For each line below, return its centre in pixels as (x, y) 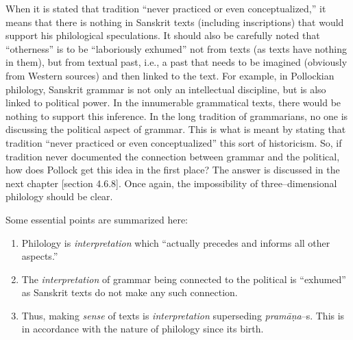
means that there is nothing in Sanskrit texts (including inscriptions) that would (175, 22)
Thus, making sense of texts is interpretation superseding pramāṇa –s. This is (183, 315)
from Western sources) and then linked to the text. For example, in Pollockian (170, 75)
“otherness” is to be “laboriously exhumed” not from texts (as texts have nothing (176, 48)
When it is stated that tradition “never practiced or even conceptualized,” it (166, 8)
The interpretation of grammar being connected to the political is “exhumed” (184, 279)
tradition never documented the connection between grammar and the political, (173, 156)
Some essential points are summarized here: (97, 219)
